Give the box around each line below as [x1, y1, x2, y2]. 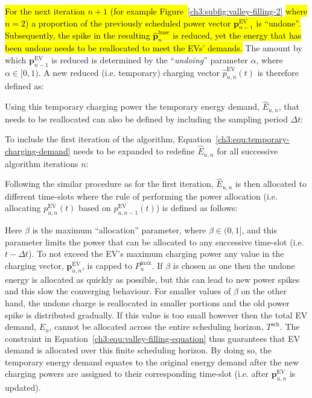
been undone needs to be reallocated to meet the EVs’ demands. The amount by [5, 42, 302, 54]
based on [78, 201, 111, 214]
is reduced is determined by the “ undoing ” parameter [51, 53, 248, 66]
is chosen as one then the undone [173, 259, 295, 271]
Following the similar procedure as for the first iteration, [5, 177, 214, 190]
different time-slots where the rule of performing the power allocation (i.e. [5, 189, 278, 202]
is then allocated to [235, 177, 307, 190]
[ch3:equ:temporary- [215, 133, 290, 145]
